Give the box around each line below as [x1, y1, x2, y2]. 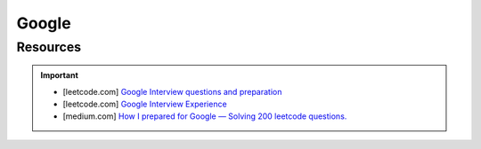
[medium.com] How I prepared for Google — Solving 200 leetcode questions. [62, 111, 347, 122]
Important [40, 70, 79, 81]
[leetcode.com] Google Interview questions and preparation [62, 86, 282, 97]
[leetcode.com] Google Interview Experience [62, 98, 227, 109]
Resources [16, 39, 82, 55]
